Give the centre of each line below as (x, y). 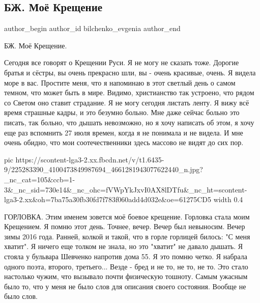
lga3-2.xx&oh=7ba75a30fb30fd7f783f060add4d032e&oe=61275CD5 (108, 199)
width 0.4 (228, 199)
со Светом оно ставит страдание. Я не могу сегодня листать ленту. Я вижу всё (127, 102)
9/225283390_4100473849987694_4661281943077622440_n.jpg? (104, 169)
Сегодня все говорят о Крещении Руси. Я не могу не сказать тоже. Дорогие (122, 62)
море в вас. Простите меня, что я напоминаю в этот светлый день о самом (120, 82)
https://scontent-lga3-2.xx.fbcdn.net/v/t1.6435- (90, 159)
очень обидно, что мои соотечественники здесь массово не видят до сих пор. (124, 142)
